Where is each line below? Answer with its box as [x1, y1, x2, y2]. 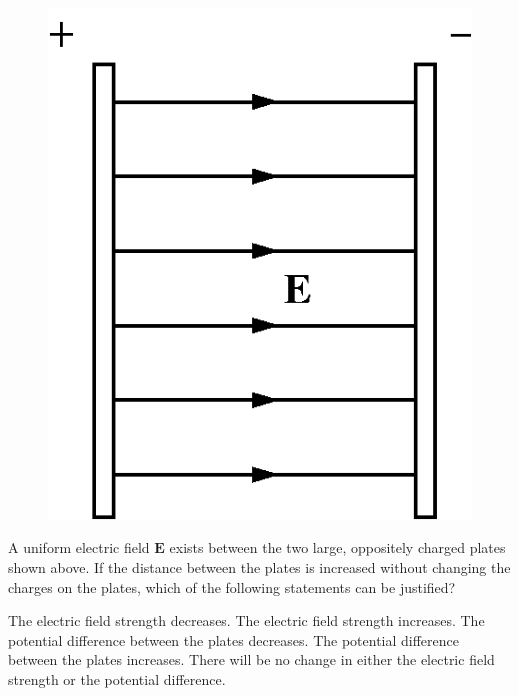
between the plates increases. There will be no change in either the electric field [8, 649, 495, 670]
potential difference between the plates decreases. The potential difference [8, 629, 460, 650]
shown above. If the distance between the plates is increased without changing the [8, 556, 511, 577]
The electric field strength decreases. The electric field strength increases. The [8, 610, 485, 631]
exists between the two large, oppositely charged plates [169, 537, 506, 558]
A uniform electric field [8, 537, 150, 558]
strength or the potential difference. [8, 668, 226, 689]
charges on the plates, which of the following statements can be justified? [8, 576, 456, 597]
